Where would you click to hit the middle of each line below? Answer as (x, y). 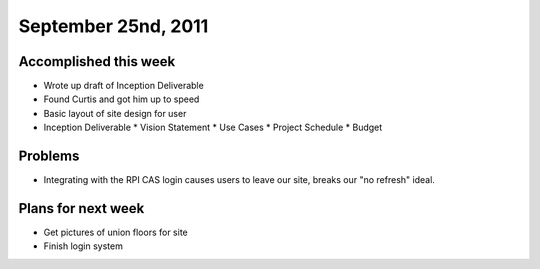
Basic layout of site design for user (115, 113)
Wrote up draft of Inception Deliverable (123, 86)
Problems (49, 156)
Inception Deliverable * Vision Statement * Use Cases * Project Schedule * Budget (213, 127)
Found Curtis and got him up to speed (121, 99)
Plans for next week (81, 208)
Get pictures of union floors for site (116, 232)
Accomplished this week (97, 61)
